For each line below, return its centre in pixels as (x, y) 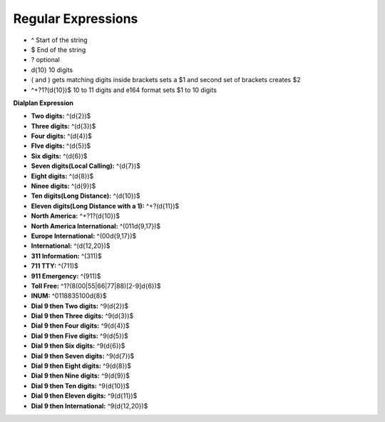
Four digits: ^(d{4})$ (62, 136)
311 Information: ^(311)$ (67, 256)
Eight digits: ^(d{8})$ (62, 176)
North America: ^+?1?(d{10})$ (76, 216)
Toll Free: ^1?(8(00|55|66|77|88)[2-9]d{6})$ (96, 286)
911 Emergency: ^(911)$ (66, 276)
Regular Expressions (76, 19)
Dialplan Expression (43, 103)
